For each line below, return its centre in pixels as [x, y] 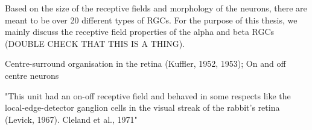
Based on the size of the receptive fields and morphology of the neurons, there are [156, 8]
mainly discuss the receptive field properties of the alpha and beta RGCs [140, 32]
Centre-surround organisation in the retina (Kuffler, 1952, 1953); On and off [145, 63]
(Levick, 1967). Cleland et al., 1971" [71, 119]
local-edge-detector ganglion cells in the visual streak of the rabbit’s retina [142, 107]
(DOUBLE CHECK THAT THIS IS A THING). [95, 43]
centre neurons [32, 75]
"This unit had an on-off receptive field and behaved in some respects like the [148, 95]
